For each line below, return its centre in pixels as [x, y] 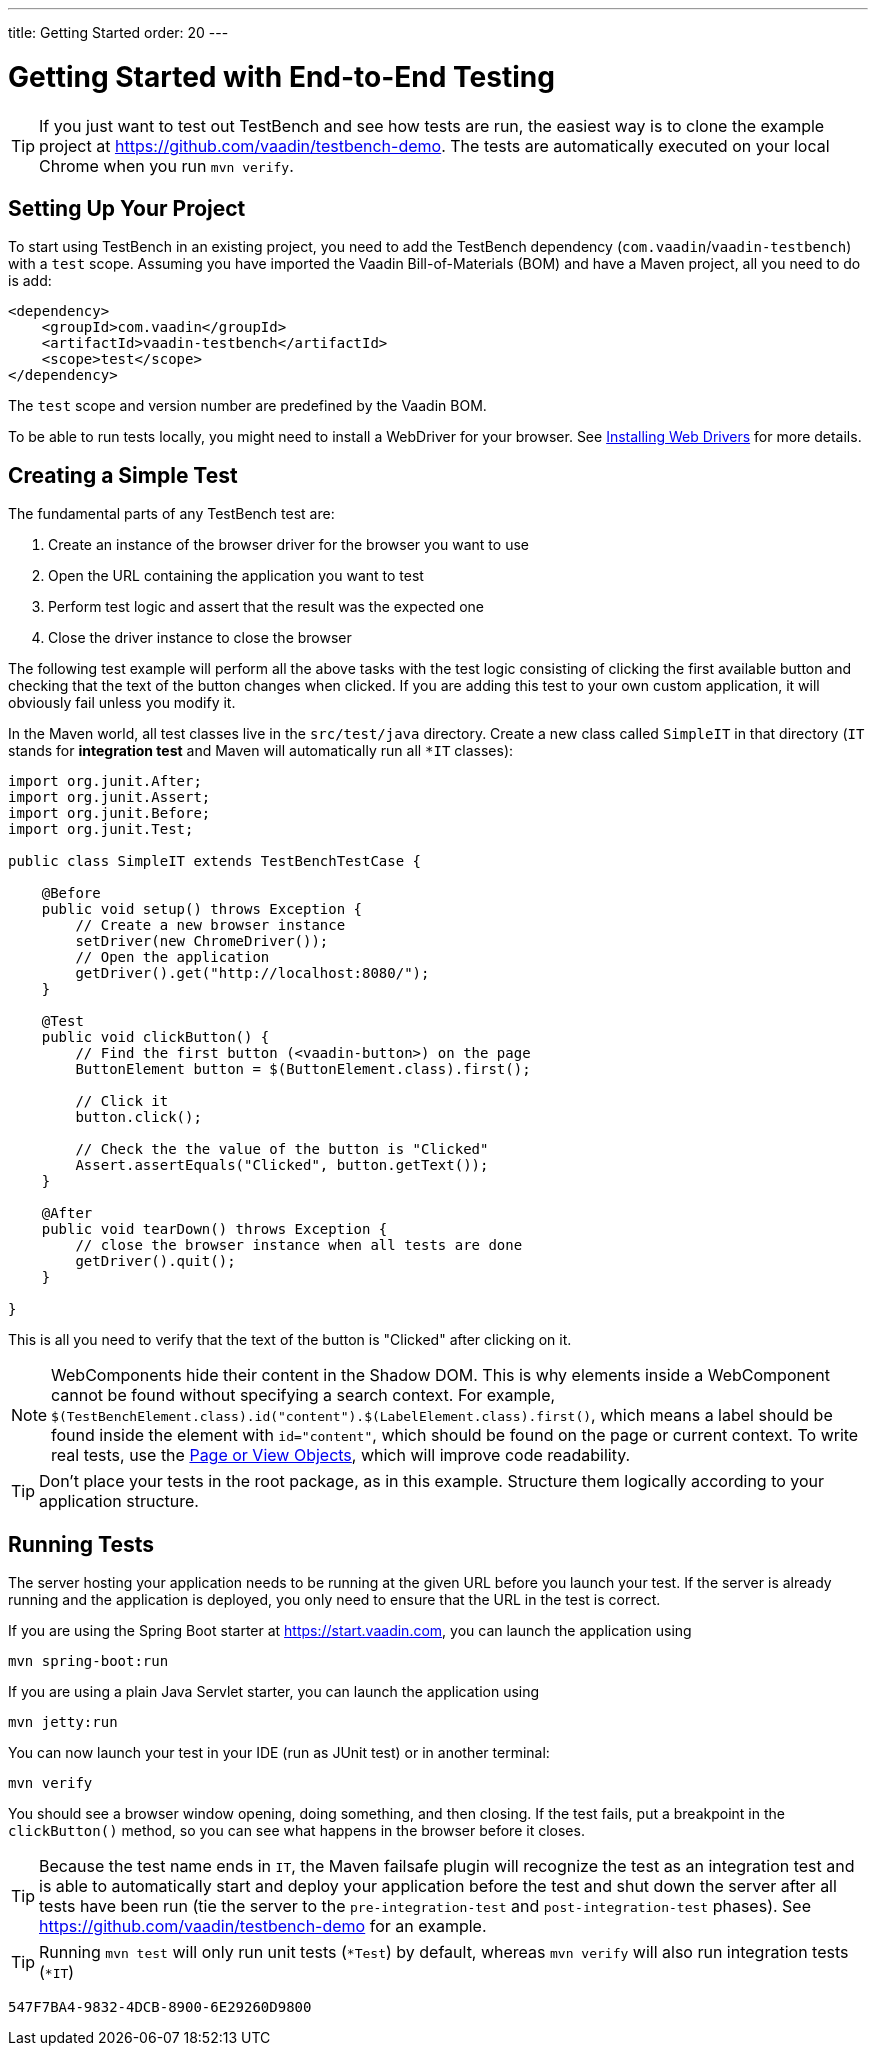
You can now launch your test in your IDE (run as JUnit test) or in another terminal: [279, 1753]
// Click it [122, 1101]
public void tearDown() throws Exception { [214, 1229]
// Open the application [172, 957]
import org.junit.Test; [101, 829]
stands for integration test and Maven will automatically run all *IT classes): [261, 751]
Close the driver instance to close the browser [200, 638]
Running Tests [81, 1544]
